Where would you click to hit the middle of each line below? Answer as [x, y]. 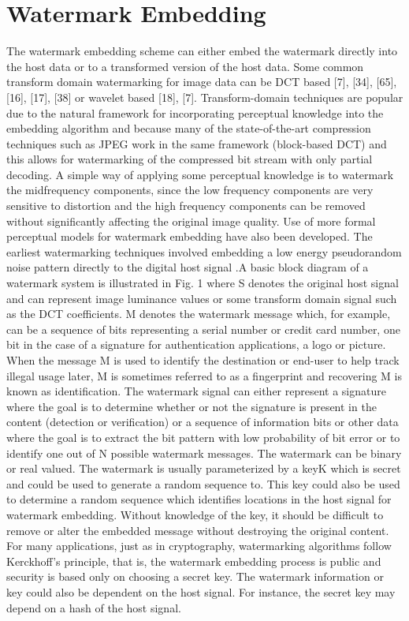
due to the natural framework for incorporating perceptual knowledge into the [195, 112]
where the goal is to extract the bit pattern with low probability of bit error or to [203, 437]
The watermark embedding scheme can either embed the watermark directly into [202, 51]
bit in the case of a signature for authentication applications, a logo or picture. [196, 344]
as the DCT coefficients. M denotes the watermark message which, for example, [199, 314]
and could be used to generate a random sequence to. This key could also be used [203, 483]
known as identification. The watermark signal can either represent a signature [196, 391]
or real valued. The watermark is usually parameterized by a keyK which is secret [204, 468]
